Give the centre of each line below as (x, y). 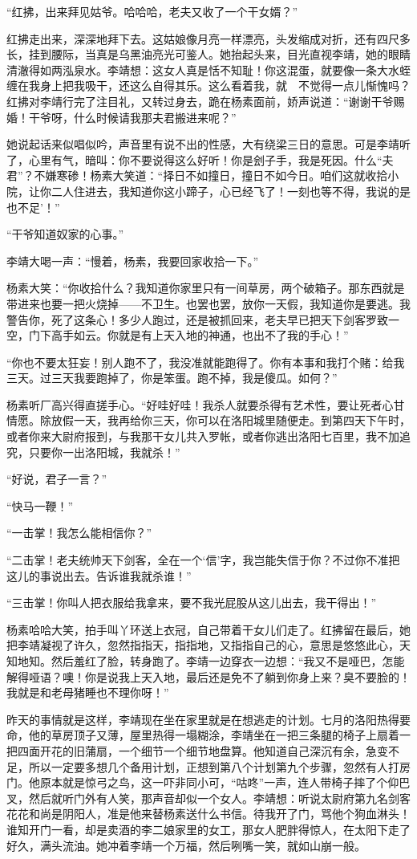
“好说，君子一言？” (57, 479)
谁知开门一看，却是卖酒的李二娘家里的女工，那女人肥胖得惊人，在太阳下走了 (208, 829)
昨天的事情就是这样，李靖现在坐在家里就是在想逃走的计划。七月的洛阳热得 (203, 719)
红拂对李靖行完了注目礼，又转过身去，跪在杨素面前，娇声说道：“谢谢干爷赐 (206, 101)
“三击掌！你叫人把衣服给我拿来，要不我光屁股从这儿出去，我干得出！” (192, 603)
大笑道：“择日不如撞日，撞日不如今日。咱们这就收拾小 (256, 175)
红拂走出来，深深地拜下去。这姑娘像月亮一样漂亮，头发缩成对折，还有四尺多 (208, 38)
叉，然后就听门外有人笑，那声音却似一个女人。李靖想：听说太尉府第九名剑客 (208, 798)
